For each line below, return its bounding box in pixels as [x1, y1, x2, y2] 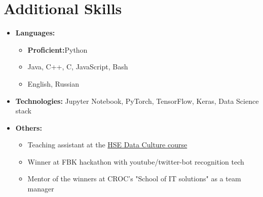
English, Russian [27, 78, 79, 89]
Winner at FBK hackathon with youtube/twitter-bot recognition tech [27, 156, 244, 167]
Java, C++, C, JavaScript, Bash [27, 61, 128, 72]
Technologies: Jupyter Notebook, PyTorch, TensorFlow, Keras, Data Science [15, 95, 259, 106]
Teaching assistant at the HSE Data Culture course [27, 139, 187, 150]
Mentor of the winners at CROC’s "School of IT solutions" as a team [27, 173, 241, 184]
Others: [15, 122, 42, 133]
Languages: [15, 27, 55, 38]
